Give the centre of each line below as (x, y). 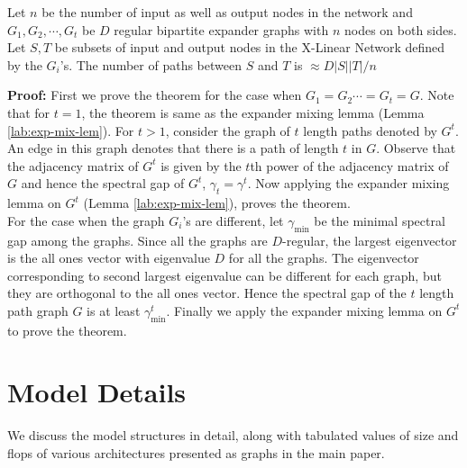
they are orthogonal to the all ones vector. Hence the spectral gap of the (207, 293)
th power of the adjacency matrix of (349, 165)
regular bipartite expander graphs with (221, 29)
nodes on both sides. (400, 29)
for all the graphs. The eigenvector (324, 258)
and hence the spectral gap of (103, 183)
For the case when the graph (86, 220)
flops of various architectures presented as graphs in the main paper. (196, 453)
